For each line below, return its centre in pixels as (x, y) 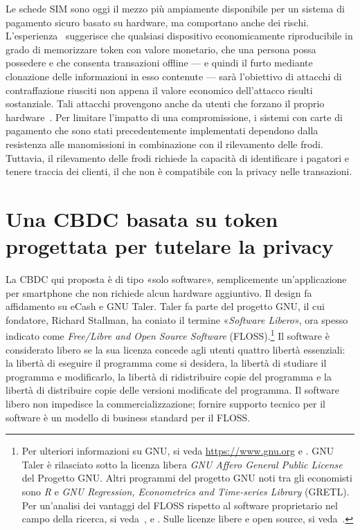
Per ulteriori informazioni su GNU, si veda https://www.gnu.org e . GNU (178, 451)
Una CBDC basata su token (142, 218)
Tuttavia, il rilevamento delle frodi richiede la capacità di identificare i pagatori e (178, 157)
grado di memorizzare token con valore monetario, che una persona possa (161, 49)
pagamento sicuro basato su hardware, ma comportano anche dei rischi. (157, 22)
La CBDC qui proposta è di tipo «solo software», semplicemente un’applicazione (176, 279)
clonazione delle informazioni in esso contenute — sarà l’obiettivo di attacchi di (174, 76)
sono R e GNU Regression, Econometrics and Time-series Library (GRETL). (186, 491)
